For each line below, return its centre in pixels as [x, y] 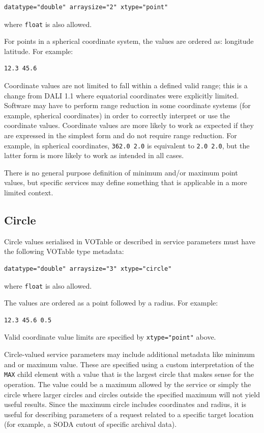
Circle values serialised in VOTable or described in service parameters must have [130, 241]
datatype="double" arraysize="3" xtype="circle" [88, 269]
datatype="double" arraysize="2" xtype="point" [86, 7]
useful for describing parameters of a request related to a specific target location [129, 414]
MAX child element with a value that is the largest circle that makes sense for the [129, 374]
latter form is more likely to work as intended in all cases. [94, 155]
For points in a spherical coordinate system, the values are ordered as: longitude [129, 41]
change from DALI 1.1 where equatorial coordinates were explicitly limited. [122, 95]
